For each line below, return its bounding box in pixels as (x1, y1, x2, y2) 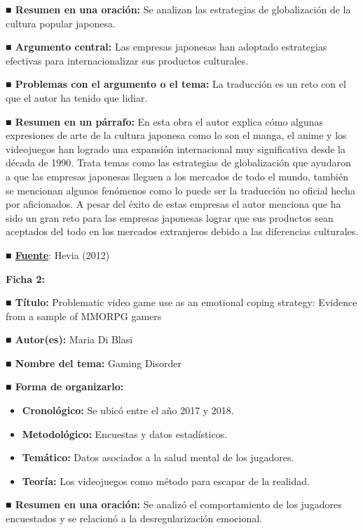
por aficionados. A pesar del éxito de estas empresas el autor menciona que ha (6, 197, 341, 211)
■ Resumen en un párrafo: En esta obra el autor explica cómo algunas (6, 114, 324, 128)
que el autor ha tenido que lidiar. (6, 90, 148, 105)
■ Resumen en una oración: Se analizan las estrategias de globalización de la (6, 2, 351, 16)
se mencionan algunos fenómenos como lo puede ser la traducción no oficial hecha (6, 183, 355, 197)
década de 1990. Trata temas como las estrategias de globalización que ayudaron (6, 155, 351, 170)
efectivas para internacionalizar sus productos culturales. (6, 53, 248, 67)
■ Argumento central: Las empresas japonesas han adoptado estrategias (6, 39, 327, 54)
